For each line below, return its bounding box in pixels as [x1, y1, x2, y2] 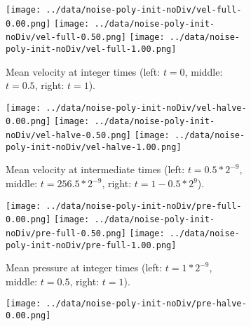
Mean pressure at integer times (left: [6, 260, 163, 275]
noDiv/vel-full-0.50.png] [6, 32, 126, 43]
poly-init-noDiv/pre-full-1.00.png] [6, 240, 177, 250]
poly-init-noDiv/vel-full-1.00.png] [6, 43, 177, 54]
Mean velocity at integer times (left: [6, 64, 161, 79]
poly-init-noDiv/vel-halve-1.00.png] [6, 142, 182, 152]
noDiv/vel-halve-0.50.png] [6, 130, 131, 141]
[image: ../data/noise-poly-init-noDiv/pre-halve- [6, 299, 247, 309]
